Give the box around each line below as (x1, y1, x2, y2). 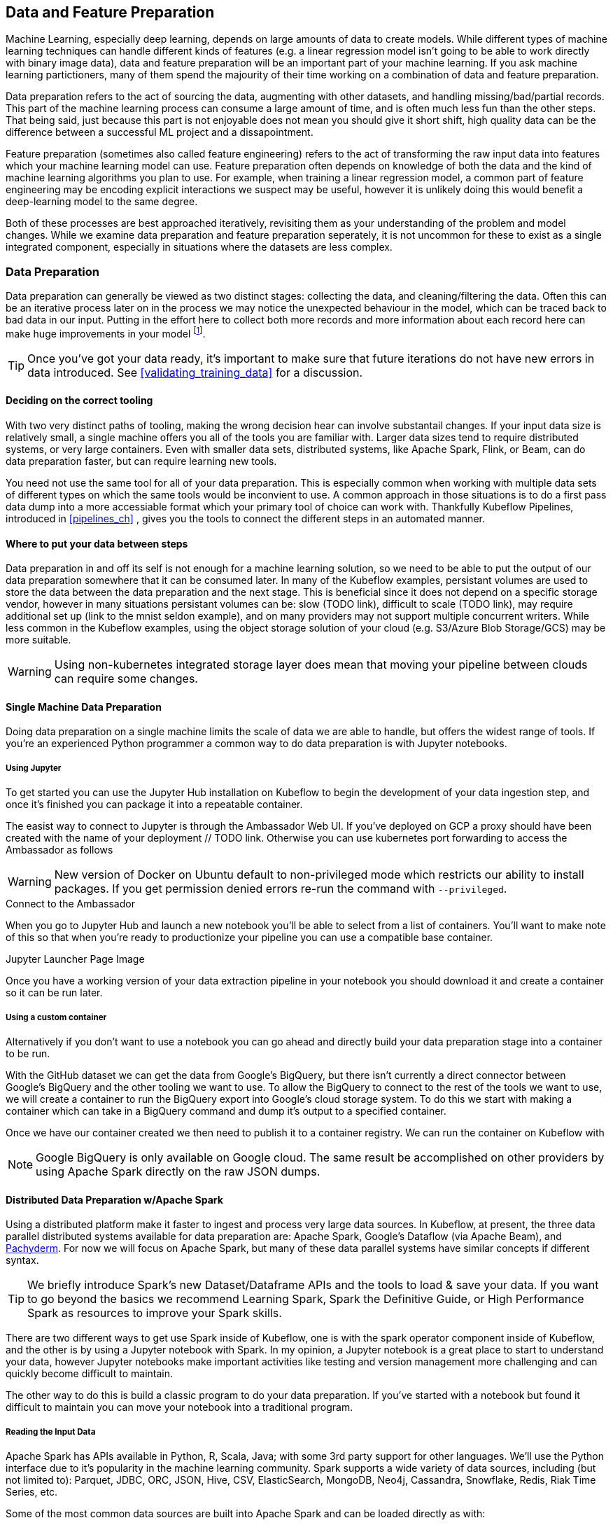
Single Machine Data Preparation (6, 700, 162, 713)
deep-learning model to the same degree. (6, 195, 198, 208)
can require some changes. (54, 671, 198, 686)
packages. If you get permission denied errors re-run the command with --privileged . (54, 882, 507, 896)
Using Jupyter (6, 762, 62, 773)
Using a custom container (6, 1012, 107, 1022)
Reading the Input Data (6, 1426, 96, 1437)
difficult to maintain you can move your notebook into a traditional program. (6, 1401, 353, 1414)
